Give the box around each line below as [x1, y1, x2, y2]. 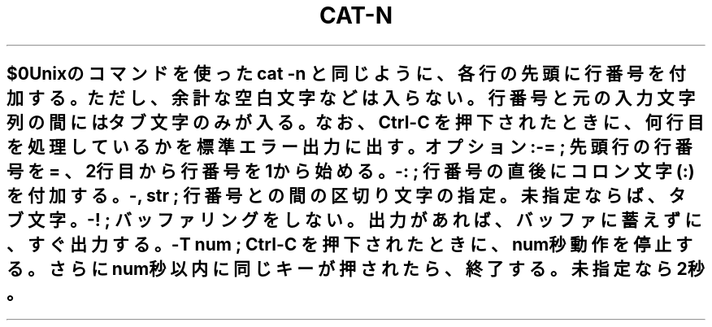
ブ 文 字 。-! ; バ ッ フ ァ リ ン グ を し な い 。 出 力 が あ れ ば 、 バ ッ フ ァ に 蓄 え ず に [7, 210, 702, 231]
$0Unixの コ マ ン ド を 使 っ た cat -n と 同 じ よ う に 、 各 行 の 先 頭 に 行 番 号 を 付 [7, 63, 686, 85]
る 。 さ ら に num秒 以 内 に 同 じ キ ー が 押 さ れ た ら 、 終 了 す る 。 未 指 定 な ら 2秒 [7, 259, 705, 280]
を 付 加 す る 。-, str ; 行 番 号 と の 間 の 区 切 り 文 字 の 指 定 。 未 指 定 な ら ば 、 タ [7, 185, 686, 207]
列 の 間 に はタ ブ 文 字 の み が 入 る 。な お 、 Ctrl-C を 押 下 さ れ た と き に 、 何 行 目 [7, 112, 705, 133]
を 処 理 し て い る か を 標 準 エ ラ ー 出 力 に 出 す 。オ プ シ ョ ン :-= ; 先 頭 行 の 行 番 [7, 137, 692, 158]
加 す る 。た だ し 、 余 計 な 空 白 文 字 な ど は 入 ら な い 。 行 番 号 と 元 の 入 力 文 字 [7, 88, 696, 109]
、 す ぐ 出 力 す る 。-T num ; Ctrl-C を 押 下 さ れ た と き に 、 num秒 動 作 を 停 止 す [7, 234, 693, 255]
